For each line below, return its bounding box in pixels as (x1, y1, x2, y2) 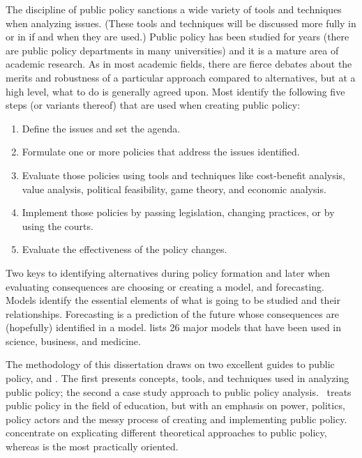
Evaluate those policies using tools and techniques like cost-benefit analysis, (22, 167, 345, 182)
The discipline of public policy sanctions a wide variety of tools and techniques (6, 2, 342, 16)
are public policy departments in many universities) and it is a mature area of (6, 43, 339, 57)
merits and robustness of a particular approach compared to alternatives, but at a (6, 70, 356, 84)
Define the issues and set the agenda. (22, 121, 181, 135)
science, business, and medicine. (6, 333, 141, 348)
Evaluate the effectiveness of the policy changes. (22, 242, 227, 257)
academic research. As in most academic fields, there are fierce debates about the (6, 56, 352, 71)
